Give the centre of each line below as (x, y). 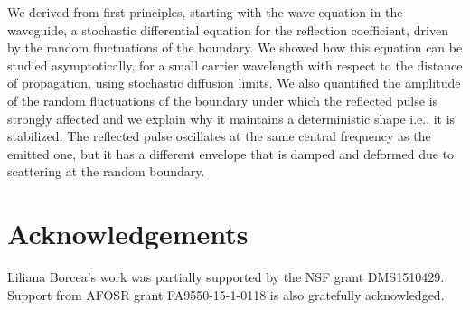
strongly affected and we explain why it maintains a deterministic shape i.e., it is (231, 118)
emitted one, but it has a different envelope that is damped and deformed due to (231, 153)
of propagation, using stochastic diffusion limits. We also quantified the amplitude (234, 83)
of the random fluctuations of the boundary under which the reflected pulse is (223, 100)
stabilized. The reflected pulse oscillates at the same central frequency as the (219, 136)
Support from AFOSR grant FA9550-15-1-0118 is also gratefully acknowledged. (226, 294)
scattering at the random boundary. (106, 171)
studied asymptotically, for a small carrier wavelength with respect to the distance (235, 65)
